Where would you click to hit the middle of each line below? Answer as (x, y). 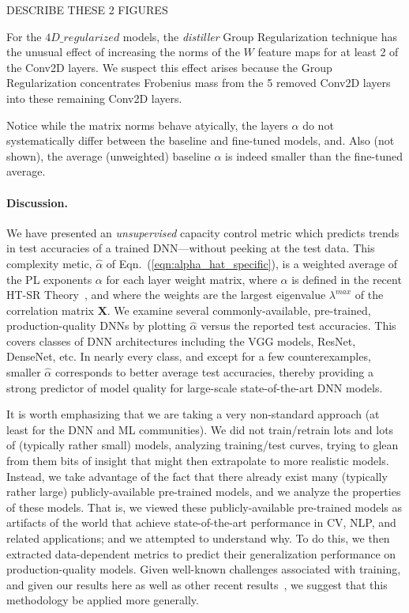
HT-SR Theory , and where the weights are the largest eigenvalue (166, 295)
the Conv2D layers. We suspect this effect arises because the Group (169, 67)
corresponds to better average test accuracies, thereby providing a (214, 372)
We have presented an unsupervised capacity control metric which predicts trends (203, 232)
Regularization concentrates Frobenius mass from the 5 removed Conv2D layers (199, 83)
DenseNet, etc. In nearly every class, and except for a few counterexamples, (189, 356)
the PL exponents (49, 279)
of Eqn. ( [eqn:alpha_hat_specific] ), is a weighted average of (252, 263)
